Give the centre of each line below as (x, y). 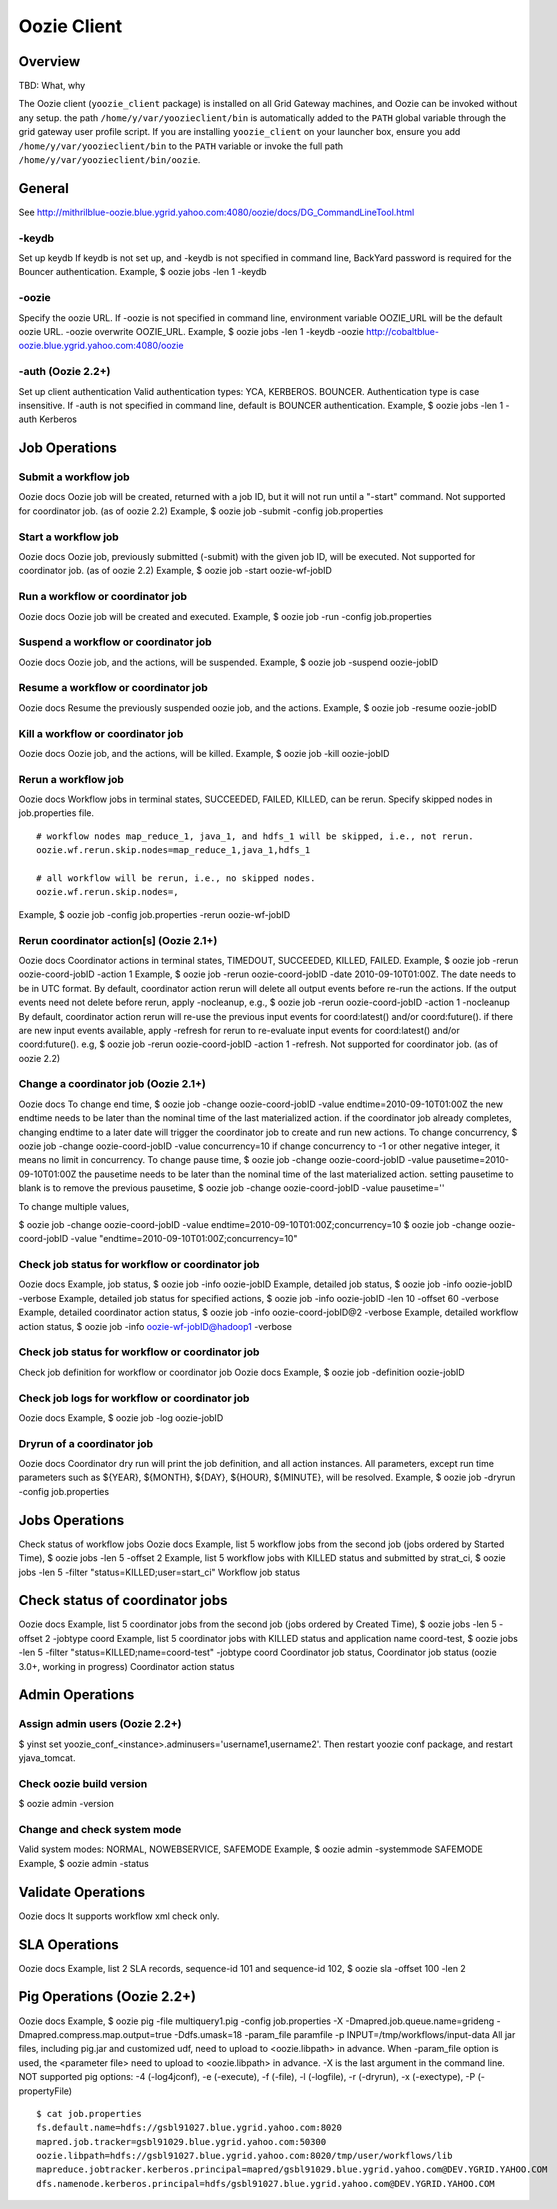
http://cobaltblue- (403, 331)
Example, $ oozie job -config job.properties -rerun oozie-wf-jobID (154, 914)
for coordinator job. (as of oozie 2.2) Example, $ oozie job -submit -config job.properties (201, 511)
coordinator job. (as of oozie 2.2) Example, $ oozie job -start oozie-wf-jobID (175, 571)
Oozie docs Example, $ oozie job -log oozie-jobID (121, 1417)
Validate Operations (81, 1891)
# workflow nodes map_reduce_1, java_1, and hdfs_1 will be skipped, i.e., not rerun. (255, 836)
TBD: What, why (52, 86)
